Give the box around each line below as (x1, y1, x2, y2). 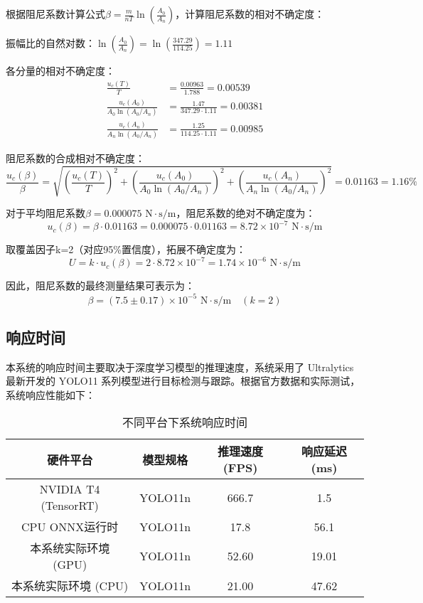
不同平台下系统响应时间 (122, 414, 247, 431)
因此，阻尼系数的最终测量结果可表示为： (6, 278, 195, 293)
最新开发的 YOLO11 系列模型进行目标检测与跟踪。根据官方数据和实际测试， (6, 373, 360, 388)
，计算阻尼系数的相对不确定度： (175, 6, 325, 21)
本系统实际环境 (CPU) (11, 577, 129, 594)
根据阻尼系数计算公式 (6, 6, 105, 21)
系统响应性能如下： (6, 387, 95, 402)
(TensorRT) (41, 497, 99, 514)
